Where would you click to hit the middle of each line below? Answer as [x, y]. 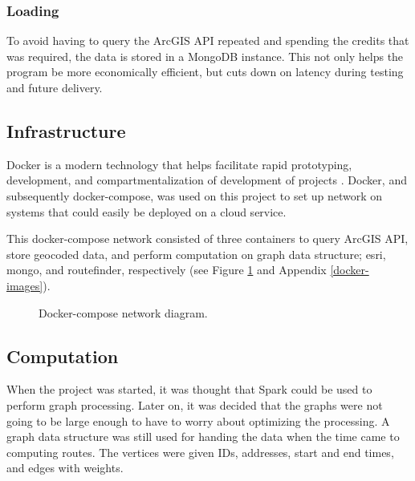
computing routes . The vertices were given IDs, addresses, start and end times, [200, 452]
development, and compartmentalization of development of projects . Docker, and [207, 180]
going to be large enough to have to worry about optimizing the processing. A [198, 420]
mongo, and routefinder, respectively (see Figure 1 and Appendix [167, 270]
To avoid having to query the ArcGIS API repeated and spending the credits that [208, 40]
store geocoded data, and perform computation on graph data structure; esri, [196, 254]
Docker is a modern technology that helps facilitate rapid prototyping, [179, 164]
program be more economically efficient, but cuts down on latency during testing [205, 72]
